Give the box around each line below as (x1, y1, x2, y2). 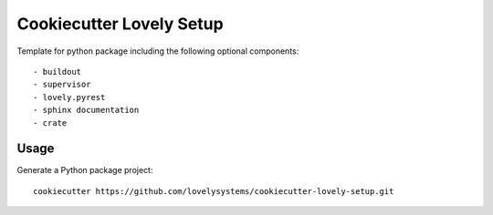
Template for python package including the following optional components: (16, 46, 299, 56)
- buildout (33, 67, 82, 77)
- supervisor (33, 79, 91, 90)
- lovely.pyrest (33, 92, 106, 102)
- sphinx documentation (33, 105, 140, 116)
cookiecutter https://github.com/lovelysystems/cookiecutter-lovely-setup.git (33, 186, 394, 196)
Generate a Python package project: (16, 165, 153, 176)
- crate (33, 118, 68, 128)
